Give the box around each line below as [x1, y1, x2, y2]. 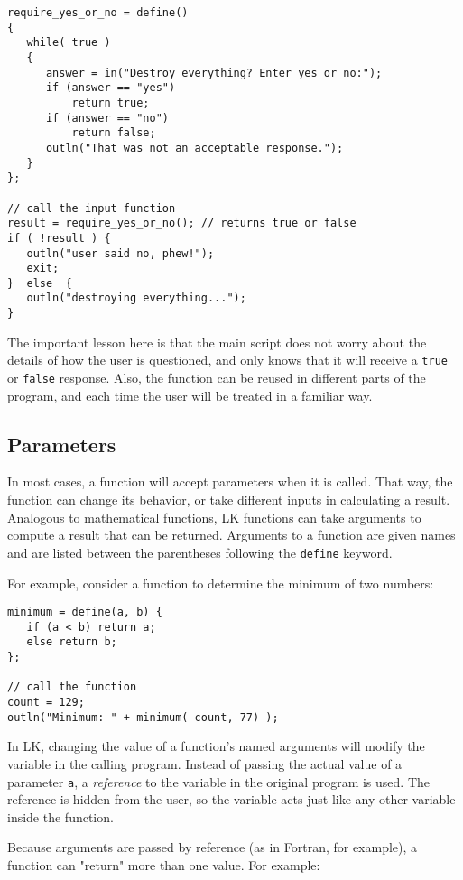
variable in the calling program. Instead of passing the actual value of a [7, 754, 403, 773]
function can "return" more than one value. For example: [7, 855, 320, 874]
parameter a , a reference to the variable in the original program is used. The [7, 772, 430, 791]
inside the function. [7, 807, 114, 826]
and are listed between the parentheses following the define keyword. [7, 542, 393, 561]
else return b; [26, 635, 117, 649]
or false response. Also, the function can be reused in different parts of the [7, 368, 426, 387]
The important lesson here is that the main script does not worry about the [7, 332, 427, 351]
